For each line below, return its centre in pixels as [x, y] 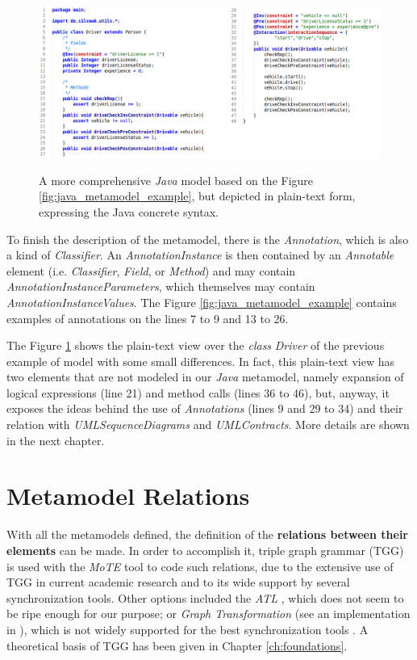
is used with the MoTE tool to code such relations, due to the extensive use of [200, 566]
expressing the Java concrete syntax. [129, 211]
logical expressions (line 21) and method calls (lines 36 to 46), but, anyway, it [198, 392]
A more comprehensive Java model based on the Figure [176, 180]
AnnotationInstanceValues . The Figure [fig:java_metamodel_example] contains [202, 302]
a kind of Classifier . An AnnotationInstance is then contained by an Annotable [200, 255]
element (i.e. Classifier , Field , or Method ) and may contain [151, 270]
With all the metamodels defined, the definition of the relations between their [207, 534]
